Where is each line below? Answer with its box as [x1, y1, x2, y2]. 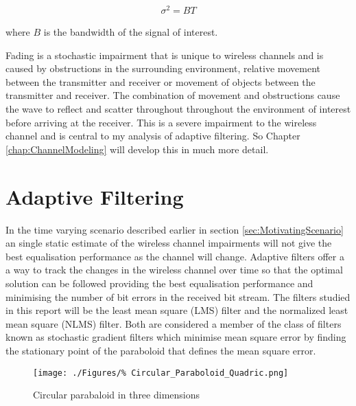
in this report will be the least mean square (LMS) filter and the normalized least [5, 303, 348, 317]
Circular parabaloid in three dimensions [33, 387, 200, 402]
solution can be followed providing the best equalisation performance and [5, 275, 313, 290]
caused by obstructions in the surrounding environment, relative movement [5, 61, 321, 76]
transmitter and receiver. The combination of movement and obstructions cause [5, 88, 340, 102]
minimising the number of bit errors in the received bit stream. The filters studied [5, 289, 351, 304]
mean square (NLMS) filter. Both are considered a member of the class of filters [5, 316, 342, 330]
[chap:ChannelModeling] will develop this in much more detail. [5, 142, 269, 156]
